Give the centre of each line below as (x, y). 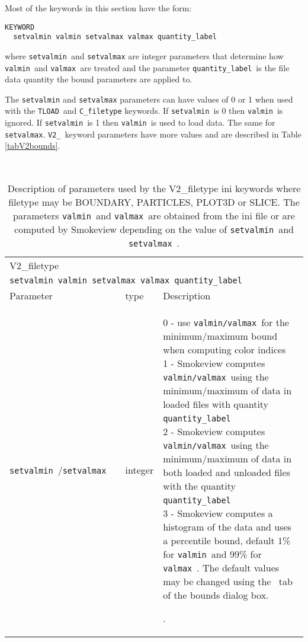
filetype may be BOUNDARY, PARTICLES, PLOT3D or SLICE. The (154, 202)
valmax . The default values (221, 567)
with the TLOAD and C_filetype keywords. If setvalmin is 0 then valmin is (144, 111)
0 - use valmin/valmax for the (226, 322)
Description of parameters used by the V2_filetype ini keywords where (154, 188)
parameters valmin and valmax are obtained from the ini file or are (154, 215)
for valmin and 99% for (212, 554)
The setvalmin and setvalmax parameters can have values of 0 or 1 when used (149, 99)
